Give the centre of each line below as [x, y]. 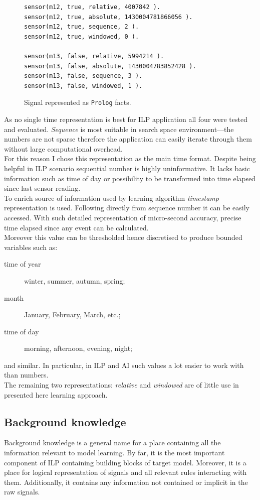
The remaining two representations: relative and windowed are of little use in [121, 385]
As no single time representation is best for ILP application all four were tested [126, 119]
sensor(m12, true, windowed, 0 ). [82, 36]
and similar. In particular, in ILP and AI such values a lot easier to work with [124, 365]
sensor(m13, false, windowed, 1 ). [83, 86]
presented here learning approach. [56, 394]
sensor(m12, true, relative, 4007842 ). [92, 7]
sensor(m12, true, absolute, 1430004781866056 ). [108, 17]
